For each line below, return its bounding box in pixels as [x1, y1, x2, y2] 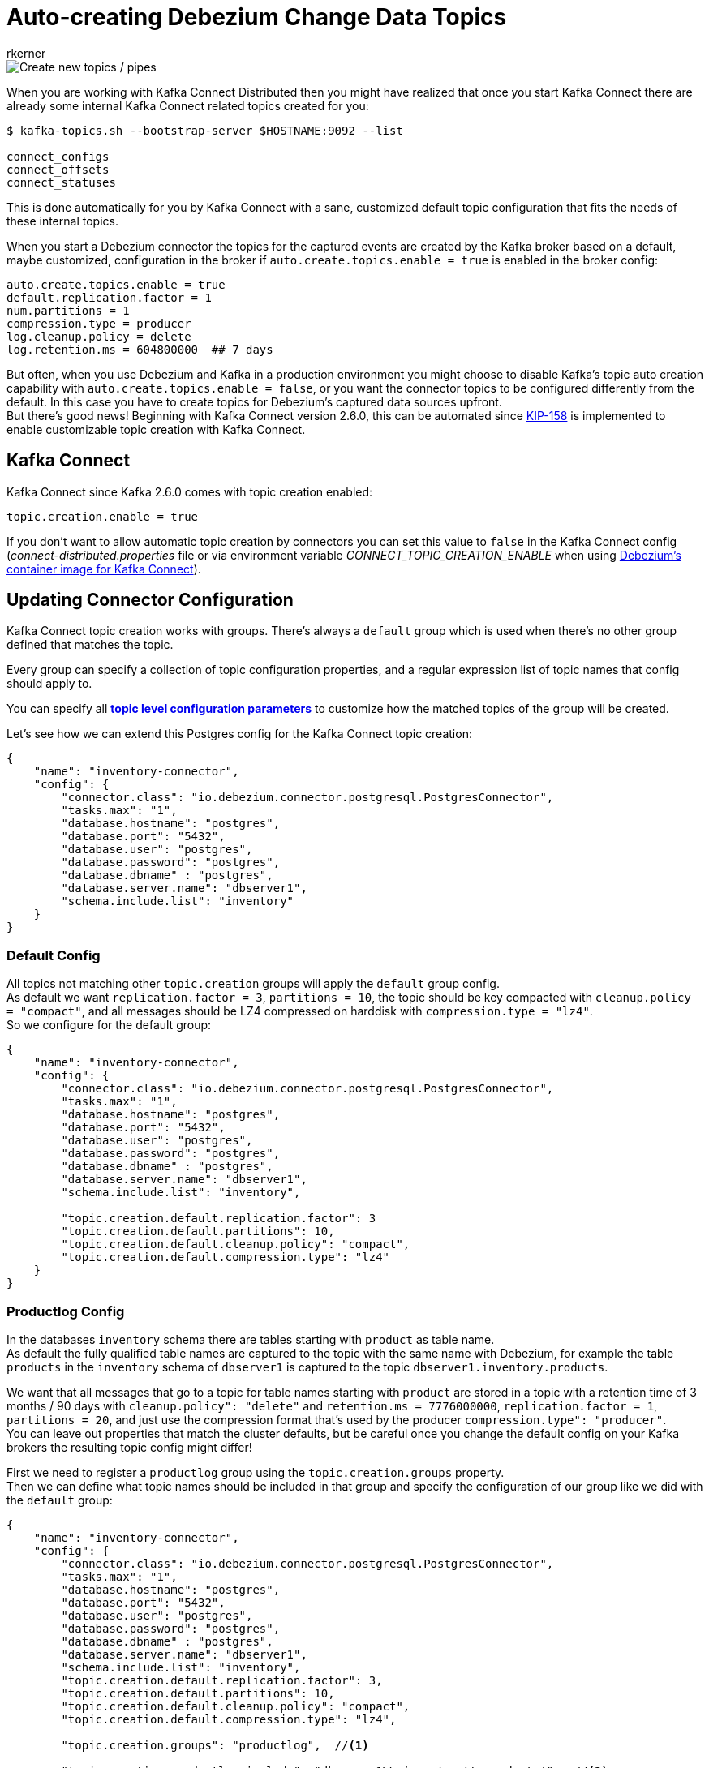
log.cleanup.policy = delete [6, 329, 191, 343]
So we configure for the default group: [6, 1018, 212, 1032]
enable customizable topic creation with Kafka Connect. [6, 422, 306, 436]
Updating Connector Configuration [6, 590, 294, 611]
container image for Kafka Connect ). [6, 561, 201, 576]
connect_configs [6, 149, 110, 163]
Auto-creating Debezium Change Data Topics [6, 3, 507, 31]
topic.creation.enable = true [6, 509, 199, 523]
